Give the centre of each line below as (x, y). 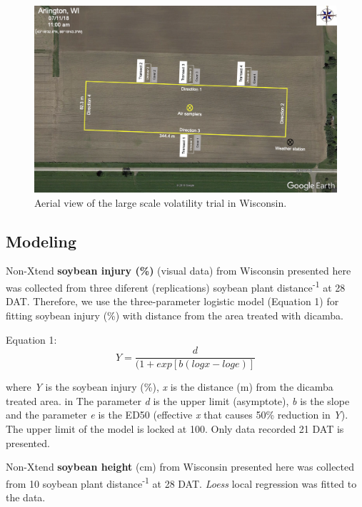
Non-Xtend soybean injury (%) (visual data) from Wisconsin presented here (179, 271)
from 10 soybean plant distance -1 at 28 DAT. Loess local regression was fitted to (181, 482)
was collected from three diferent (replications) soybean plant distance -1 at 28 (176, 286)
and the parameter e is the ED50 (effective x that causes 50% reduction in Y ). (177, 415)
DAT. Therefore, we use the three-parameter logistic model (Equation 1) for (172, 301)
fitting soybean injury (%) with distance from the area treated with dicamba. (175, 315)
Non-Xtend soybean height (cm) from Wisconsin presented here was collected (180, 467)
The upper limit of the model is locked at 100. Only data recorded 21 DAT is (175, 428)
